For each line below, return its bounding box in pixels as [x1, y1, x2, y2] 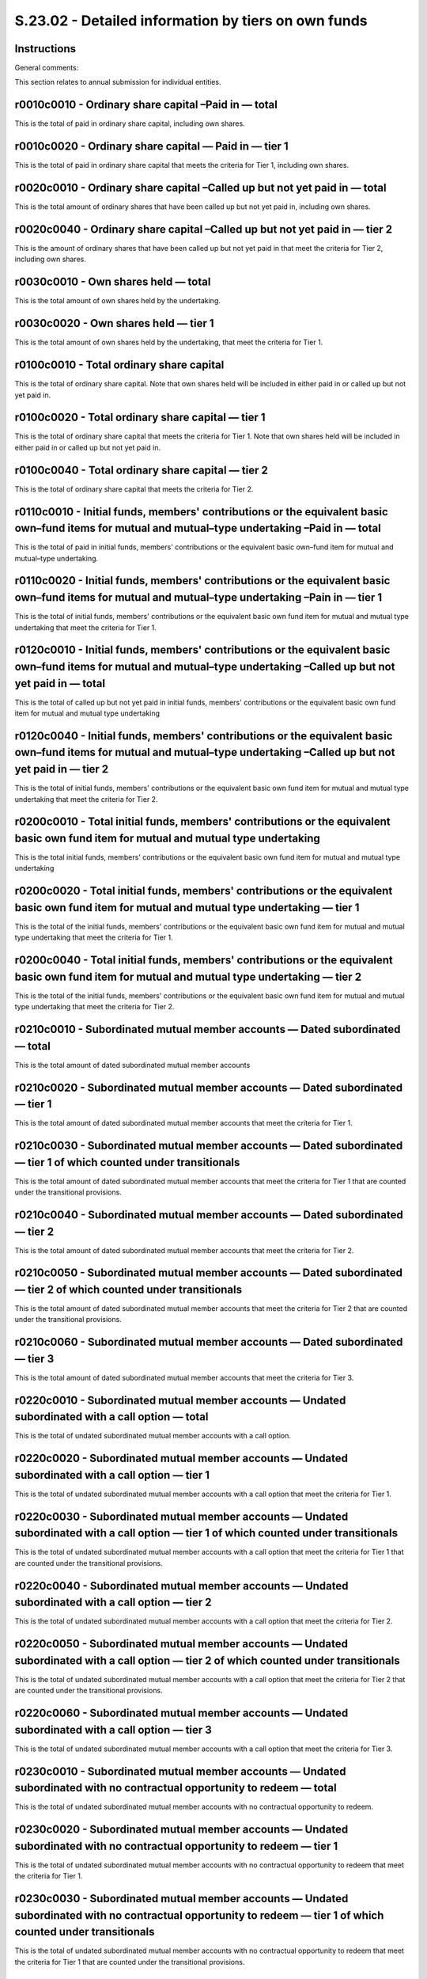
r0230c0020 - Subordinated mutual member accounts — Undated [14, 1823, 349, 1837]
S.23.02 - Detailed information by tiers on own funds [14, 12, 368, 29]
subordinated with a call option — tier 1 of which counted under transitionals [14, 1526, 399, 1540]
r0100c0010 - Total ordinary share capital [14, 359, 225, 372]
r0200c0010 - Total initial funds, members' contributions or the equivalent [14, 815, 391, 829]
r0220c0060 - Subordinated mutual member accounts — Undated [14, 1707, 349, 1720]
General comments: [14, 63, 79, 73]
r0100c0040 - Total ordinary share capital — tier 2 [14, 463, 268, 477]
